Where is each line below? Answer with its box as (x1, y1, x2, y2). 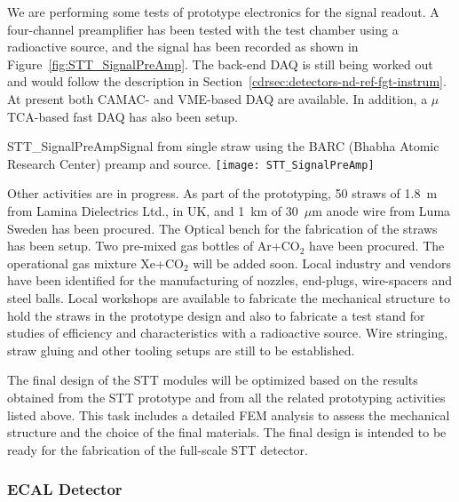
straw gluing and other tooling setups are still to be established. (7, 340, 355, 359)
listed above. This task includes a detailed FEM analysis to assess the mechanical (7, 405, 450, 424)
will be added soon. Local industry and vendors (193, 253, 451, 272)
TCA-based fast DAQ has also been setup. (7, 107, 238, 125)
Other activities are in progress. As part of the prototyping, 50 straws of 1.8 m (7, 184, 438, 203)
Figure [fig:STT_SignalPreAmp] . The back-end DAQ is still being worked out (7, 54, 433, 73)
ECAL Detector (7, 478, 123, 500)
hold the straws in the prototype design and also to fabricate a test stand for (7, 306, 425, 324)
